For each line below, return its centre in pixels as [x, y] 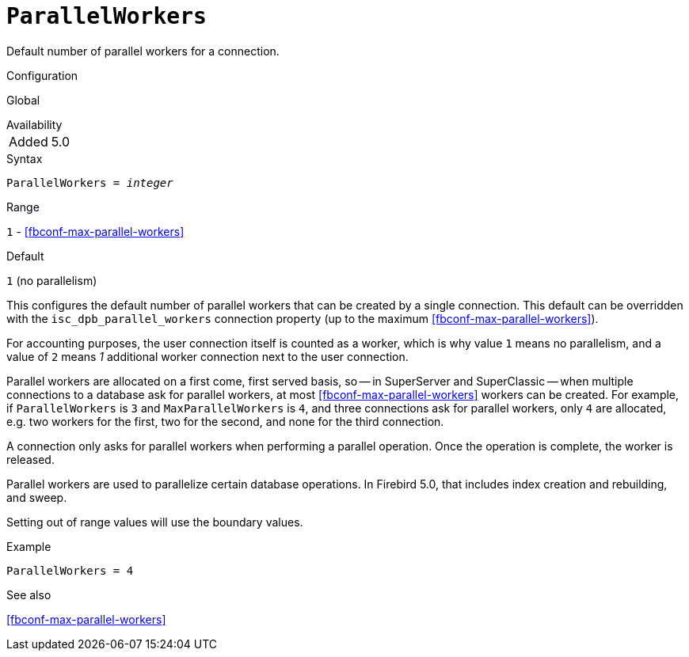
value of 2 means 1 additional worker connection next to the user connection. [207, 356]
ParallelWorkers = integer [90, 182]
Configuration [42, 75]
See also [29, 594]
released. [30, 459]
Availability [34, 124]
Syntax [25, 158]
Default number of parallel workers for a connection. [143, 51]
